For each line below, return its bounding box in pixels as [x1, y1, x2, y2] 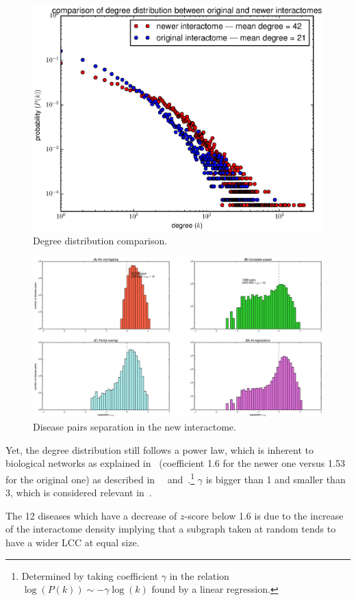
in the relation [169, 568, 229, 583]
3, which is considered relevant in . [5, 485, 152, 500]
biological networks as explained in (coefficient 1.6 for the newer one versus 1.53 [5, 456, 345, 470]
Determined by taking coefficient [21, 568, 159, 583]
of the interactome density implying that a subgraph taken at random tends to [5, 522, 336, 536]
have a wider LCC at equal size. [5, 535, 140, 550]
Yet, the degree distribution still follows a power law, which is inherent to [5, 442, 314, 457]
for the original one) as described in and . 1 [5, 470, 195, 486]
